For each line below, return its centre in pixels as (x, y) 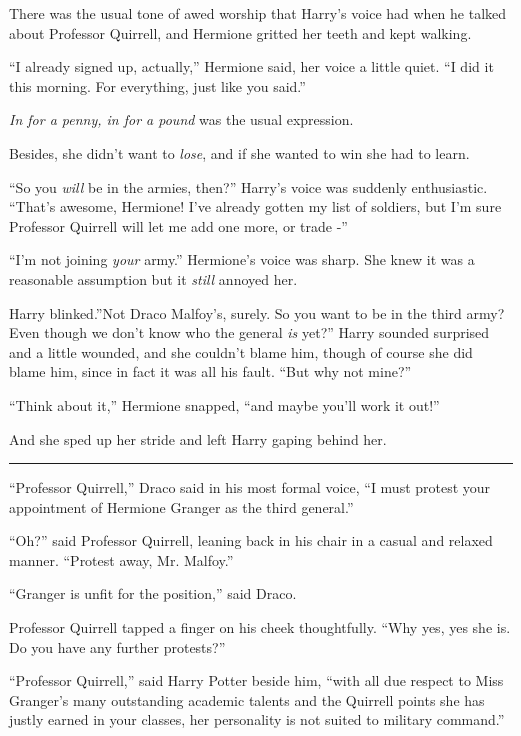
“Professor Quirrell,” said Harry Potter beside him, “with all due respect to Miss (256, 680)
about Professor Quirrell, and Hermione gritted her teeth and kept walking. (240, 32)
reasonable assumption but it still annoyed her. (153, 278)
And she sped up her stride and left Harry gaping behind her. (198, 438)
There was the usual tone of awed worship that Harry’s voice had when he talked (258, 13)
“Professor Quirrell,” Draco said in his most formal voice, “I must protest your (250, 487)
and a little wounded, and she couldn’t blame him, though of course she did (241, 351)
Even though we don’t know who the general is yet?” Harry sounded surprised (249, 332)
